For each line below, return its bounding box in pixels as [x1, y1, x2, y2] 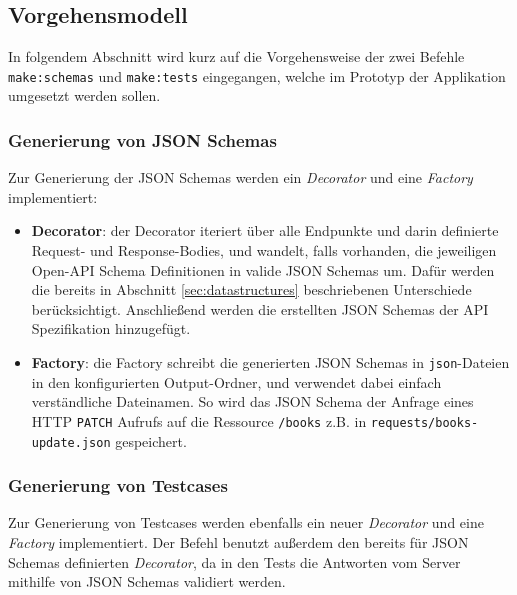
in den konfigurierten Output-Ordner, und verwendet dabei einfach [31, 371, 442, 392]
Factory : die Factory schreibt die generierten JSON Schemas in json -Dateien [31, 352, 510, 373]
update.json [31, 435, 111, 450]
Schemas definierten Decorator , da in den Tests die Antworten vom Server [8, 551, 461, 572]
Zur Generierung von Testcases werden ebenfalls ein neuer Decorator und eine [8, 512, 484, 533]
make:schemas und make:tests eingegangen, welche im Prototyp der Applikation [8, 65, 506, 86]
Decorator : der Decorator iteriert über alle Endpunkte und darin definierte [31, 220, 499, 241]
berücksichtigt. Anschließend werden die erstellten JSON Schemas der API [31, 298, 489, 319]
